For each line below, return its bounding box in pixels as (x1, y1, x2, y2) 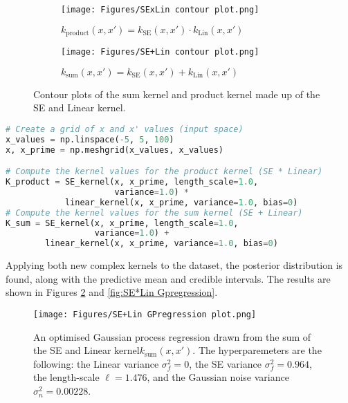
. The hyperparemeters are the (192, 343, 322, 357)
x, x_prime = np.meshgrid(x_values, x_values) (6, 144, 224, 155)
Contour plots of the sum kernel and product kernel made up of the (33, 86, 320, 101)
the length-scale (33, 370, 100, 384)
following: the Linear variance (33, 356, 159, 371)
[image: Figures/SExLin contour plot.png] (61, 5, 259, 15)
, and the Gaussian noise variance (147, 370, 289, 384)
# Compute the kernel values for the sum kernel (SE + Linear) (6, 207, 303, 218)
